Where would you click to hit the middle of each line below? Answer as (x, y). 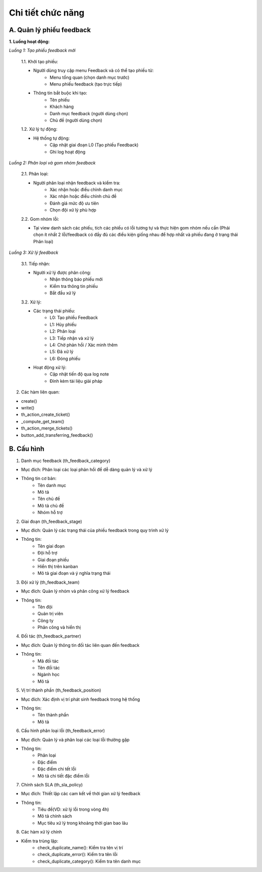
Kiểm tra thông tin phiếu (74, 286)
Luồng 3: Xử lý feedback (33, 252)
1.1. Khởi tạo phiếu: (40, 61)
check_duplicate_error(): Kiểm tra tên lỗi (78, 854)
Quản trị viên (50, 614)
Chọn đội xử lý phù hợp (73, 210)
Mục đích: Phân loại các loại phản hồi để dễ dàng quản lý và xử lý (87, 469)
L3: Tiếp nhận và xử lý (72, 338)
